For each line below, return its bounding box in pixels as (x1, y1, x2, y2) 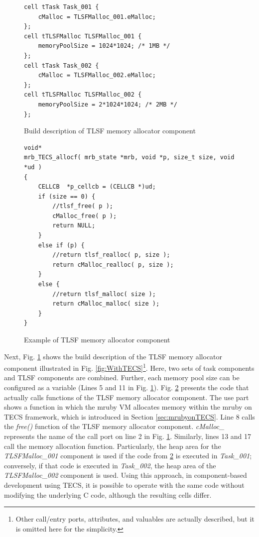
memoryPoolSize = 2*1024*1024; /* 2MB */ (38, 101, 177, 108)
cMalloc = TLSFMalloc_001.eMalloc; (38, 13, 156, 20)
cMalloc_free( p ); (52, 212, 117, 219)
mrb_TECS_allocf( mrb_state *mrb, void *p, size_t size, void (24, 154, 235, 161)
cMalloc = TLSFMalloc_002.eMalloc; (38, 72, 156, 79)
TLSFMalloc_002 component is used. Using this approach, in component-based (4, 470, 247, 480)
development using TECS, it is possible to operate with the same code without (4, 479, 245, 490)
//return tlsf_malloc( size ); (52, 290, 156, 298)
